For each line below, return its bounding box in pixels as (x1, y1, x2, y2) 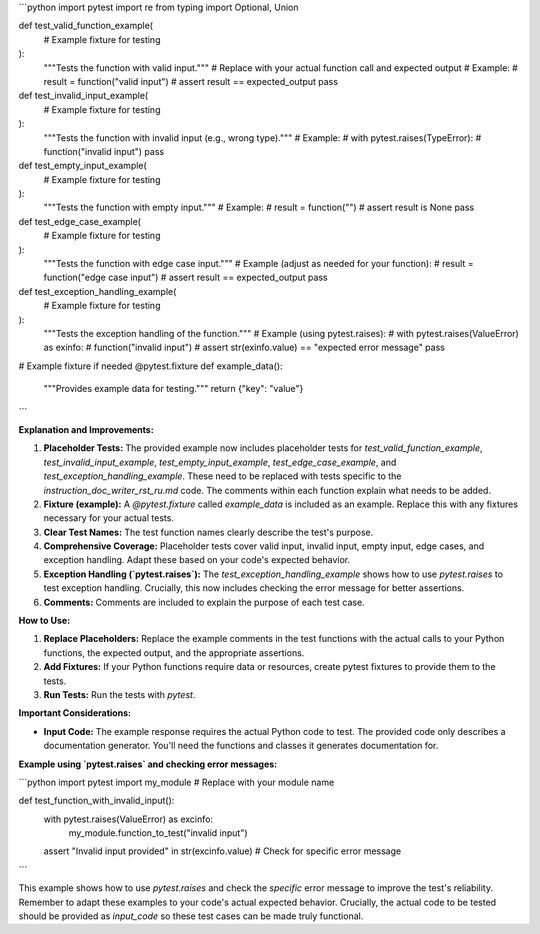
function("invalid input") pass (43, 145, 165, 157)
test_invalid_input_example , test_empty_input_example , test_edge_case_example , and (43, 456, 397, 468)
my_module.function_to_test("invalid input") (68, 827, 249, 839)
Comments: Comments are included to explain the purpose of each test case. (43, 596, 365, 608)
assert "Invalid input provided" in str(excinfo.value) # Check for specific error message (43, 845, 402, 857)
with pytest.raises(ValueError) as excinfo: (43, 813, 214, 825)
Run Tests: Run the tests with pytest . (43, 688, 196, 700)
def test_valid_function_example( (18, 20, 154, 32)
